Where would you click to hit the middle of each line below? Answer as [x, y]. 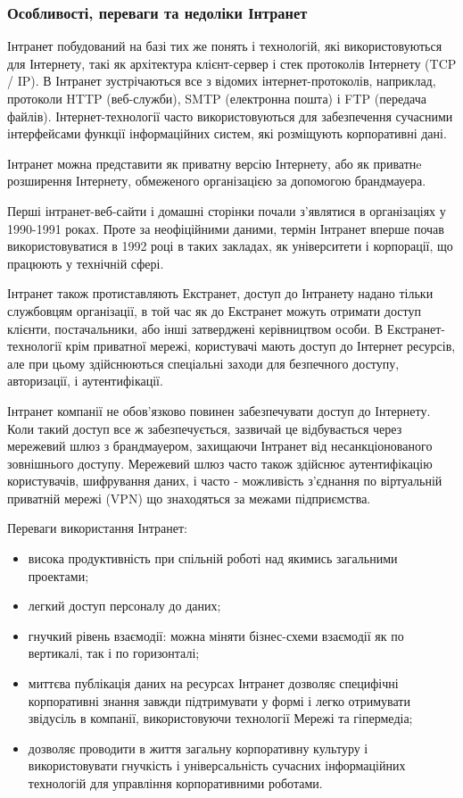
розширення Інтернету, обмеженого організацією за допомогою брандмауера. [217, 181]
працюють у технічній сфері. [86, 263]
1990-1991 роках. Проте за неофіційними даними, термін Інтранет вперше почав [226, 228]
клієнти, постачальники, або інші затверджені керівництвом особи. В [195, 328]
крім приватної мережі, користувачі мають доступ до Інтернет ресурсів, [260, 346]
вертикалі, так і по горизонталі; [114, 653]
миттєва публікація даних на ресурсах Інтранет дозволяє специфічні [213, 683]
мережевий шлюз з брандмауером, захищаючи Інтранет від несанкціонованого [220, 446]
